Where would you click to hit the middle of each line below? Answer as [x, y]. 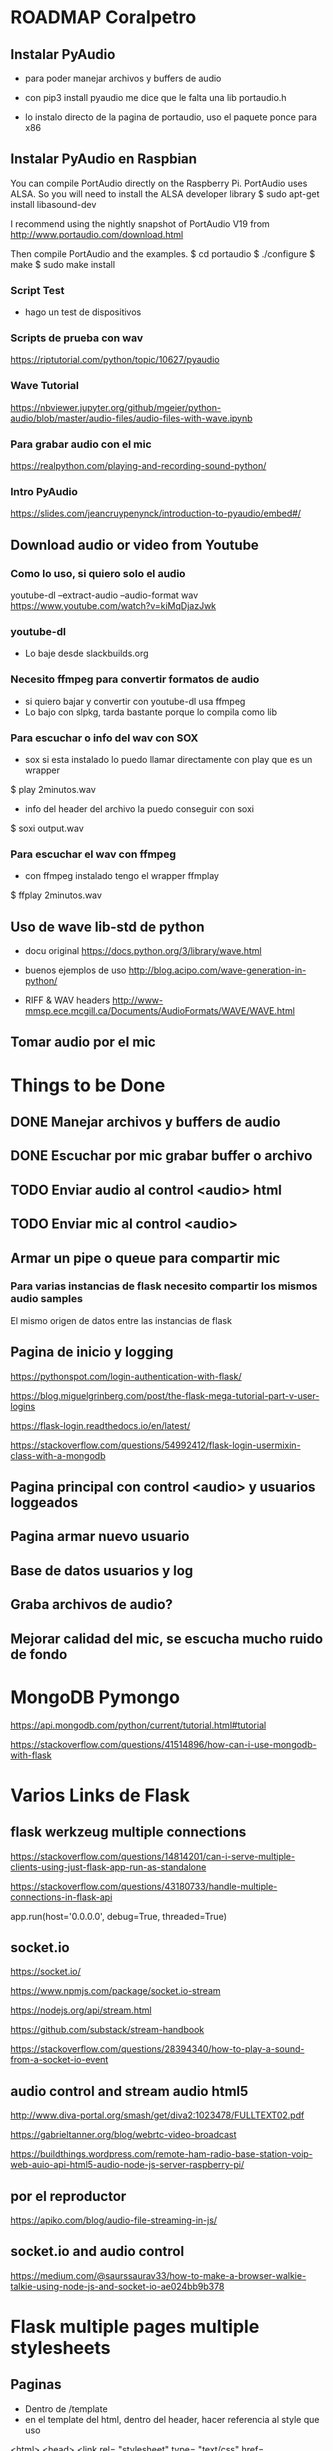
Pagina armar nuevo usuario [100, 1536]
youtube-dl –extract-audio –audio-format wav [104, 595]
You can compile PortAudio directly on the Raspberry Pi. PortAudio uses [159, 183]
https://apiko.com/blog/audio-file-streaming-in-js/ [114, 2220]
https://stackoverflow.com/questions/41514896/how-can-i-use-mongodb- [163, 1744]
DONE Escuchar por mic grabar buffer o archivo [161, 1156]
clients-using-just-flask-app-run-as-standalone [108, 1867]
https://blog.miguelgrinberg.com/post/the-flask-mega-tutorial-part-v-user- [165, 1395]
